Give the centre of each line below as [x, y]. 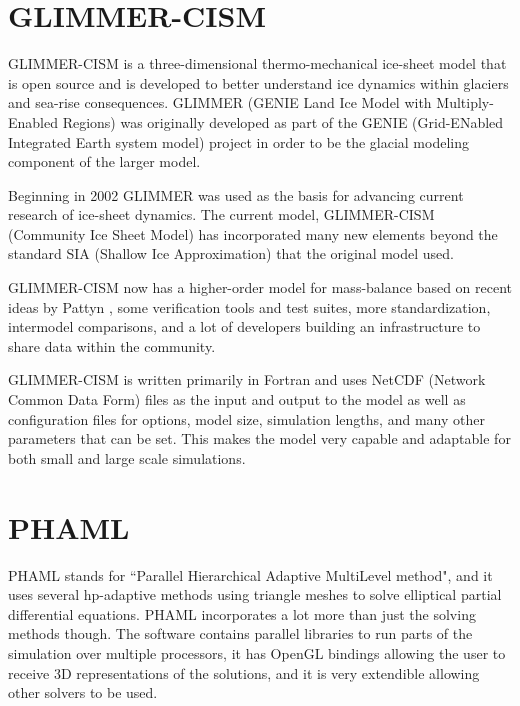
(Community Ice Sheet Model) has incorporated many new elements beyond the [253, 233]
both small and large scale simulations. [127, 457]
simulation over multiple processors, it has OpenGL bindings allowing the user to [257, 652]
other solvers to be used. [83, 692]
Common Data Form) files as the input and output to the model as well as [237, 399]
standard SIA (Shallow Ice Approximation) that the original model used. [231, 253]
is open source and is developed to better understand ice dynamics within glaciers [258, 82]
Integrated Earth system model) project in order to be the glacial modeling [238, 141]
